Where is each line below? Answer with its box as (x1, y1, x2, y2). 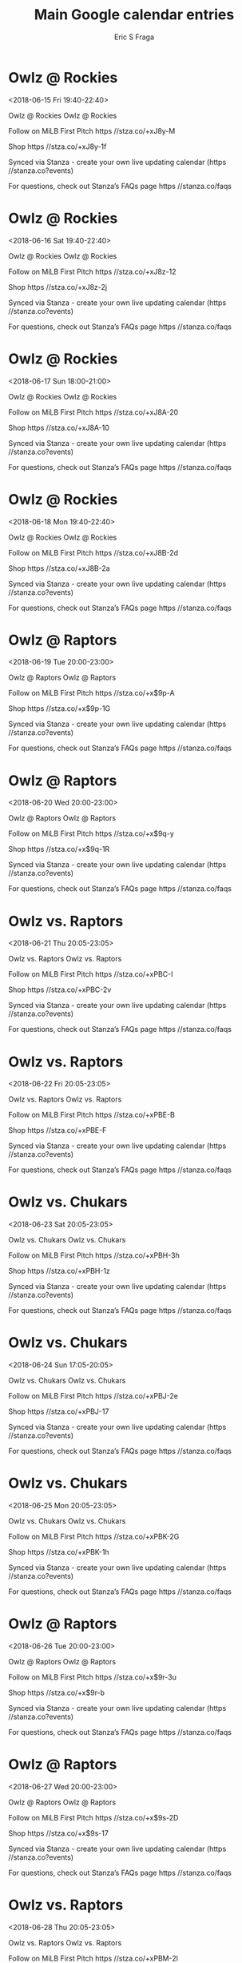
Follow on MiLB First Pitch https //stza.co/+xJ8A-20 (8, 407, 179, 417)
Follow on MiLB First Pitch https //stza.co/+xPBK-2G (8, 1531, 180, 1542)
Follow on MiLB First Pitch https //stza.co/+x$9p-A (8, 688, 175, 698)
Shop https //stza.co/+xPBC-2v (8, 985, 112, 994)
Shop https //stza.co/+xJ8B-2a (8, 563, 110, 573)
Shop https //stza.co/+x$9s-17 (8, 1828, 109, 1838)
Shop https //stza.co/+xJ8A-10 (8, 423, 110, 432)
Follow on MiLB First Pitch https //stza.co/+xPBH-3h (8, 1250, 180, 1260)
